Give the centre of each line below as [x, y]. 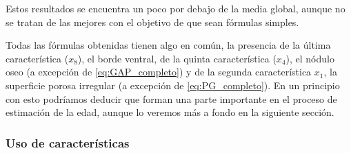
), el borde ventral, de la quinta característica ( [177, 58]
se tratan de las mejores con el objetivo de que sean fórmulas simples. [152, 22]
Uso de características [68, 142]
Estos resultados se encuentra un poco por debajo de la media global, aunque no [175, 8]
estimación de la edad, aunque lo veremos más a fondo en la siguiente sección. [170, 112]
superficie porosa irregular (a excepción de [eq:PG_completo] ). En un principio [173, 85]
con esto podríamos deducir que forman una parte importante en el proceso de [171, 98]
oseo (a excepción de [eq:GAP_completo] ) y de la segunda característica [159, 72]
